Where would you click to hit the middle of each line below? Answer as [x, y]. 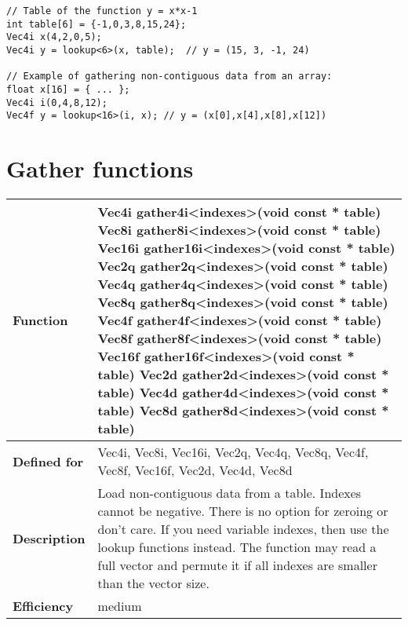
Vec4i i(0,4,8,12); [57, 102]
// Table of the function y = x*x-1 [102, 11]
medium [120, 606]
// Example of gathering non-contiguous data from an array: [169, 77]
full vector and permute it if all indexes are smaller [237, 565]
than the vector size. [153, 583]
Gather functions [100, 168]
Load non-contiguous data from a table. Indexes [229, 493]
